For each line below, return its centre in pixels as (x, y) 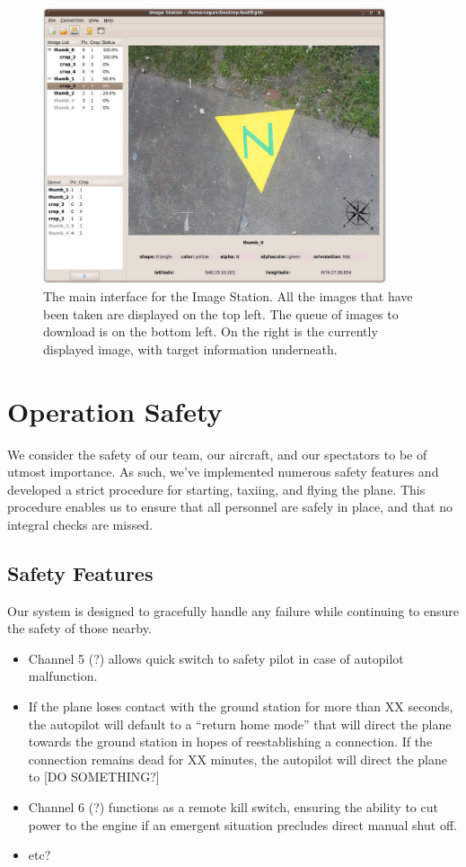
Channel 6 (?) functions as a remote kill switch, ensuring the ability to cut (233, 807)
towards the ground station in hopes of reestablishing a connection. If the (230, 742)
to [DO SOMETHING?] (94, 777)
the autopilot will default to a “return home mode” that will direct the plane (240, 724)
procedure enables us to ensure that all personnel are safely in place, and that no (230, 507)
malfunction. (63, 676)
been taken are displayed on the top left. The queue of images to (221, 313)
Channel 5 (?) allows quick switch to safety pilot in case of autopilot (216, 658)
